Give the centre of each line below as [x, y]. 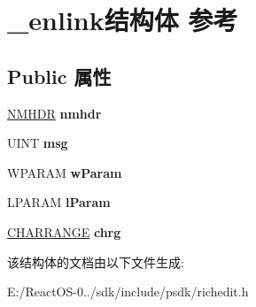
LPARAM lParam [59, 202]
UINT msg [38, 143]
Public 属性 [59, 76]
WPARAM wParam [65, 172]
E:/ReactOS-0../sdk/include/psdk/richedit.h [128, 292]
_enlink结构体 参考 [123, 20]
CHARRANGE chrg [64, 231]
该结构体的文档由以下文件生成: [96, 261]
